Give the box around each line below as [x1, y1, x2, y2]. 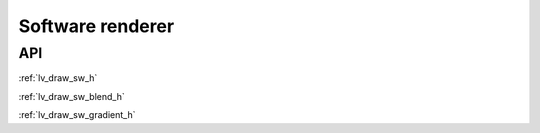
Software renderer [18, 15, 175, 37]
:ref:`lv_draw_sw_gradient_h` [18, 109, 136, 121]
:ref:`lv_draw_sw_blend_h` [18, 90, 125, 102]
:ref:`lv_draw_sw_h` [18, 72, 98, 84]
